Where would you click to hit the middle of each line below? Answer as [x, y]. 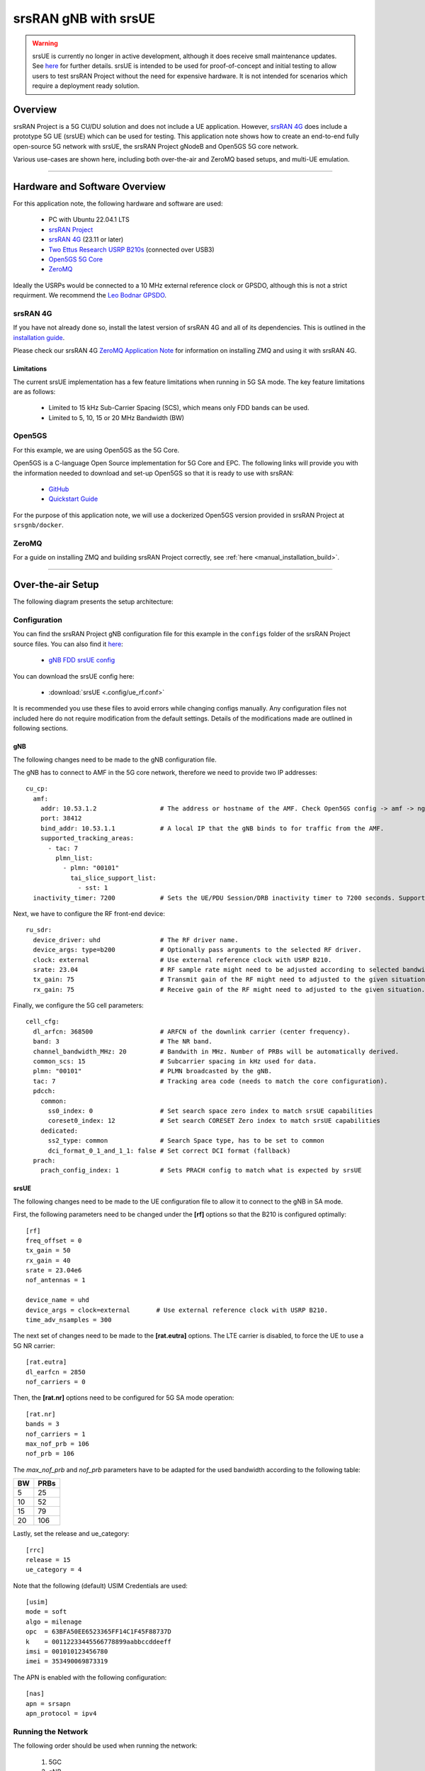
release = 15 [48, 1560]
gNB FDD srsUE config [82, 660]
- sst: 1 [93, 888]
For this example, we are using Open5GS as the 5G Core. [96, 450]
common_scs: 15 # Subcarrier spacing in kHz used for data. [175, 1062]
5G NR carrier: [34, 1345]
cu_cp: [37, 789]
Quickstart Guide [73, 499]
